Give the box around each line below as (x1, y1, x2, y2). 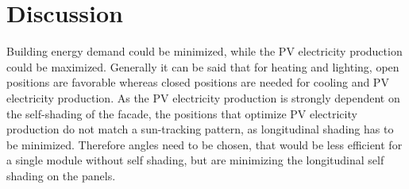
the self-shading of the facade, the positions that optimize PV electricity (6, 105, 357, 121)
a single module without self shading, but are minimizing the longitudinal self (6, 152, 384, 168)
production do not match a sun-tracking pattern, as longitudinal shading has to (6, 121, 394, 137)
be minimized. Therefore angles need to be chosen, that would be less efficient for (6, 136, 403, 152)
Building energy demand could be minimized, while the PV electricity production (6, 43, 403, 60)
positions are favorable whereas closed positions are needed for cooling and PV (6, 74, 389, 91)
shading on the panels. (6, 167, 116, 183)
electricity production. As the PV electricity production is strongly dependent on (6, 89, 400, 106)
